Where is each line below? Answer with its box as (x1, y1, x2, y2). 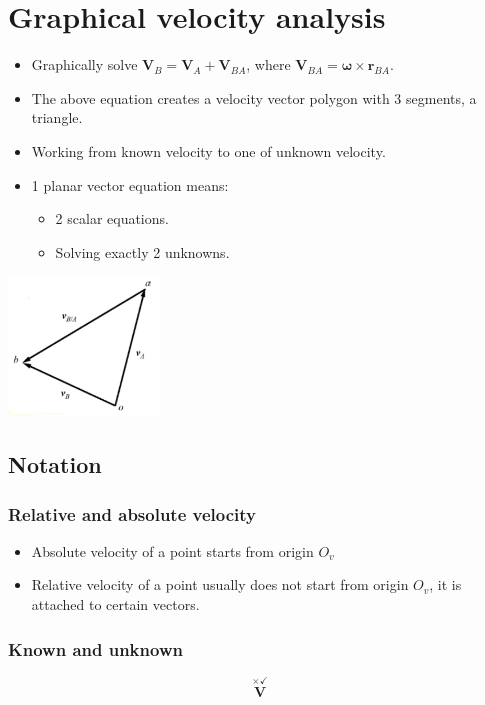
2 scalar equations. (55, 208, 169, 229)
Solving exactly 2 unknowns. (55, 241, 230, 262)
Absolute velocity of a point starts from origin (31, 540, 314, 561)
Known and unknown (8, 636, 183, 661)
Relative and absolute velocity (8, 501, 257, 526)
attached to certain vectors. (31, 594, 200, 615)
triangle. (31, 107, 83, 128)
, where (246, 54, 291, 75)
